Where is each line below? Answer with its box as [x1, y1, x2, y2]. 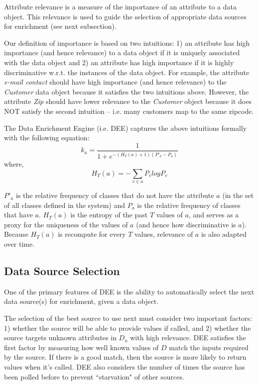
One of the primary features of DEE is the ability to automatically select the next [4, 286, 255, 296]
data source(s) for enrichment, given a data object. [4, 296, 159, 306]
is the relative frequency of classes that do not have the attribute [15, 190, 214, 200]
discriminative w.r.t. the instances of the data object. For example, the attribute [4, 67, 250, 77]
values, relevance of [134, 229, 193, 239]
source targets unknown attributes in [4, 332, 117, 343]
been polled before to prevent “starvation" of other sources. [4, 371, 184, 382]
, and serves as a [188, 209, 239, 220]
